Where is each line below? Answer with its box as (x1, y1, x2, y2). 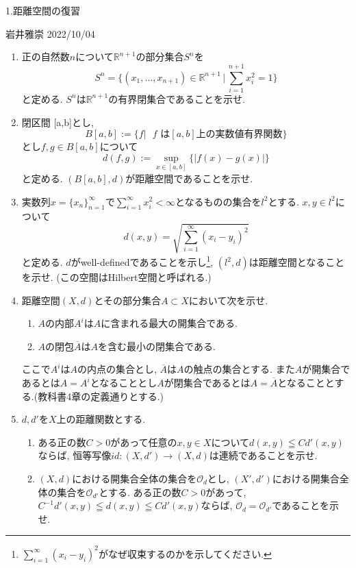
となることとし (90, 375, 157, 390)
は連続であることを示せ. (209, 448, 318, 462)
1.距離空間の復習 (5, 3, 80, 17)
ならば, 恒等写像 (38, 448, 112, 462)
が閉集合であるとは (164, 375, 251, 390)
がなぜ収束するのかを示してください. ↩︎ (99, 546, 272, 560)
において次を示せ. (188, 293, 268, 307)
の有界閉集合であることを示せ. (108, 91, 245, 106)
